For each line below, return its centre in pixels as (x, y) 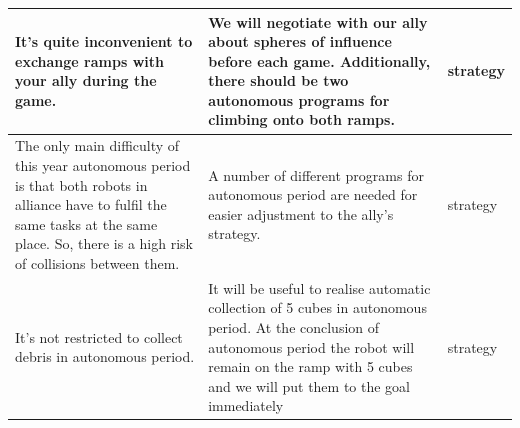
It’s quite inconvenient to (104, 41)
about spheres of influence (300, 41)
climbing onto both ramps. (301, 119)
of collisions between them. (97, 262)
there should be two (278, 80)
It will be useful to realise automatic (319, 287)
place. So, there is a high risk (104, 243)
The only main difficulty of (97, 145)
